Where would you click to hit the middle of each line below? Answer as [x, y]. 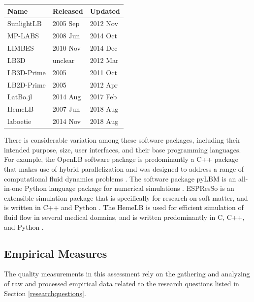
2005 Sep [66, 23]
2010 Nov [66, 48]
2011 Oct [103, 72]
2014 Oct [103, 36]
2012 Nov [104, 23]
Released [68, 11]
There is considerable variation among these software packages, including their [122, 140]
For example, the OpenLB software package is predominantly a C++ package [121, 159]
